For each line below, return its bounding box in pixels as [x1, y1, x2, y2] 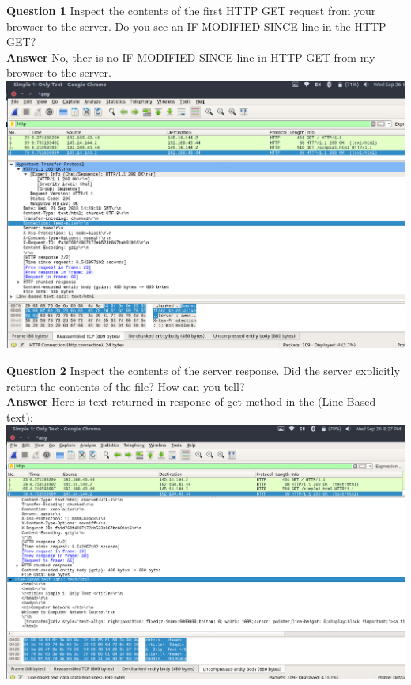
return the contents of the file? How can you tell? [6, 377, 245, 394]
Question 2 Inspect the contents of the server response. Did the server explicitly [6, 362, 400, 379]
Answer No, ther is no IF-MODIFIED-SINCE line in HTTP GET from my [6, 48, 375, 65]
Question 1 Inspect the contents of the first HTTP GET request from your [6, 2, 376, 18]
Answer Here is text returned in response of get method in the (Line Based [6, 393, 376, 410]
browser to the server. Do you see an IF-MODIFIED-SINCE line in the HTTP [6, 17, 386, 34]
